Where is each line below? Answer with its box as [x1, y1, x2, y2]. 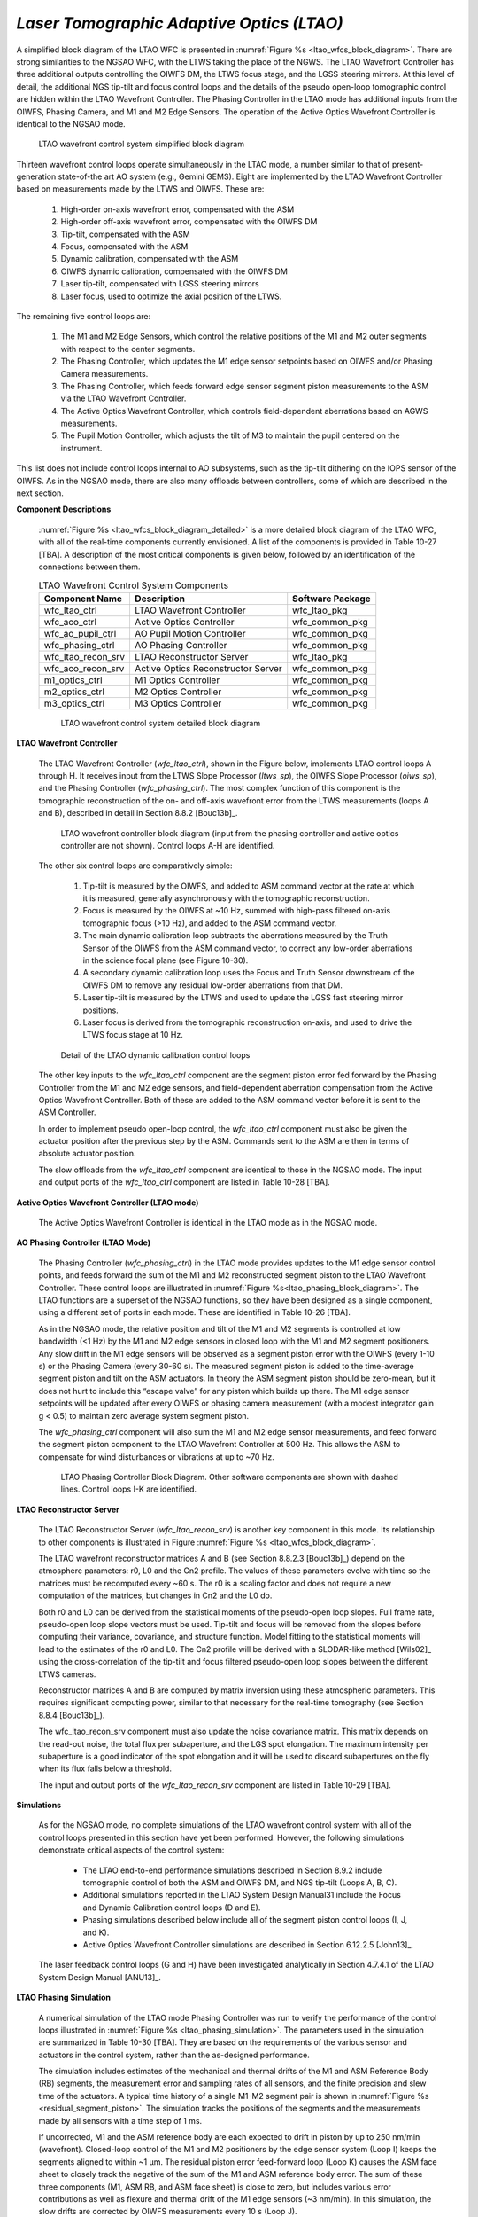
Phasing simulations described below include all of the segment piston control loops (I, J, [82, 1915, 408, 1925]
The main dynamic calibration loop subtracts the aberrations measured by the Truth [82, 930, 389, 941]
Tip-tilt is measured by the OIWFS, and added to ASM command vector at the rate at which [82, 881, 415, 891]
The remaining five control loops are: [16, 310, 151, 321]
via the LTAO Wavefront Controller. [60, 393, 187, 403]
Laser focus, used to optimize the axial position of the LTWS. [60, 291, 282, 302]
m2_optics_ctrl [43, 685, 105, 698]
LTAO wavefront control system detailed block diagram [60, 717, 261, 728]
